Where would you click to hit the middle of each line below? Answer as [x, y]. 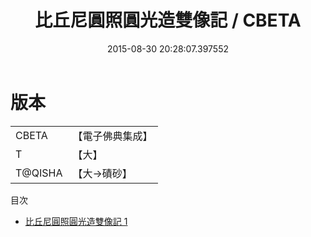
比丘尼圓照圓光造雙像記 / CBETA [168, 20]
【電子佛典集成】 [112, 136]
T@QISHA [39, 173]
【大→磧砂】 [102, 173]
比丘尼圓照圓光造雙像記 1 [76, 221]
